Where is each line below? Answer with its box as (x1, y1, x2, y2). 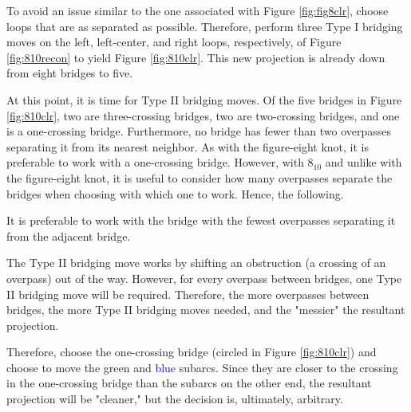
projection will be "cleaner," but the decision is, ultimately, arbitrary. (6, 390, 343, 407)
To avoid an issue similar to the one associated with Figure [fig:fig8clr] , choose (6, 2, 389, 18)
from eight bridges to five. (6, 65, 133, 81)
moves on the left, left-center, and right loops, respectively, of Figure (6, 33, 342, 50)
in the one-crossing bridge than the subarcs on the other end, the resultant (6, 375, 372, 391)
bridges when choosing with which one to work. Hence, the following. (6, 185, 344, 202)
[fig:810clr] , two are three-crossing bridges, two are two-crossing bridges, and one (6, 107, 400, 124)
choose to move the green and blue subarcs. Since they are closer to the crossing (6, 359, 398, 375)
